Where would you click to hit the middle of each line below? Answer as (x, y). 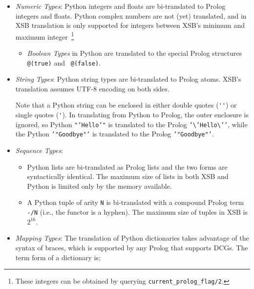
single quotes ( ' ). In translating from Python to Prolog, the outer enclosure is (132, 115)
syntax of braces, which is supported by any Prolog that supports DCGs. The (132, 247)
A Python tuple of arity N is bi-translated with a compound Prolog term (136, 202)
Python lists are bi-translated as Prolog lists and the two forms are (127, 167)
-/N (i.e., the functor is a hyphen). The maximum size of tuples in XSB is (137, 212)
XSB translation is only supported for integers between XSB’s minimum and (130, 25)
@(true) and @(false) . (64, 62)
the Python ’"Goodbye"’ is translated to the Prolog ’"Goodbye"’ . (115, 134)
